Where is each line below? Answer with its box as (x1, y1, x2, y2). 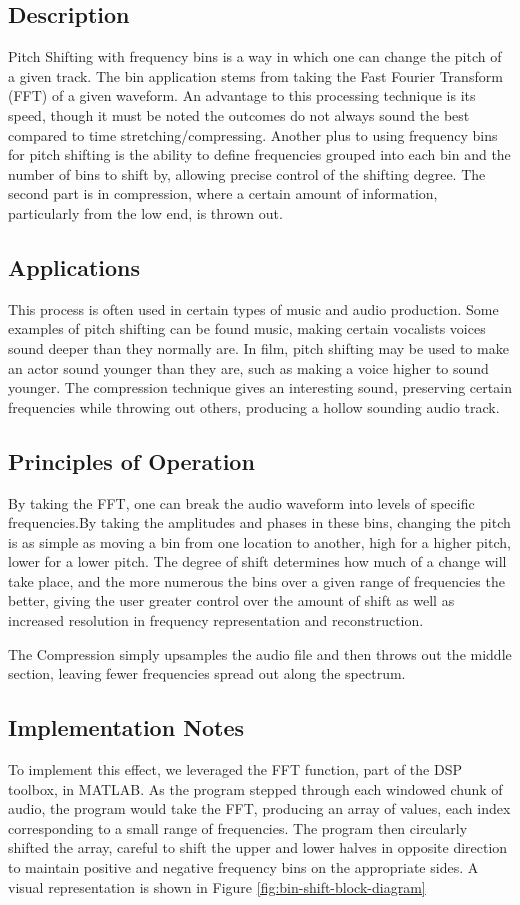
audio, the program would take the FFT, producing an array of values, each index (8, 798, 511, 819)
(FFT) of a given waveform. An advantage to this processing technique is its (8, 85, 476, 106)
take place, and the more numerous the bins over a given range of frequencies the (8, 570, 505, 591)
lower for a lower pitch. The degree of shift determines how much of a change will (8, 551, 507, 572)
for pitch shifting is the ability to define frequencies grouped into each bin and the (8, 144, 511, 165)
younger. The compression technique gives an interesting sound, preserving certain (8, 377, 512, 398)
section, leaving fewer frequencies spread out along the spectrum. (8, 663, 406, 684)
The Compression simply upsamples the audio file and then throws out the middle (8, 643, 512, 664)
